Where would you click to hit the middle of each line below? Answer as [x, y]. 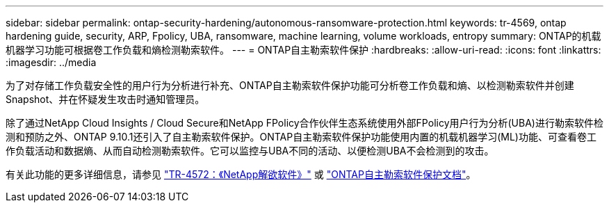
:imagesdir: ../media [51, 62]
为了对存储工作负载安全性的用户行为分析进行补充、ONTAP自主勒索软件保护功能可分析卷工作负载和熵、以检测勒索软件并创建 [290, 85]
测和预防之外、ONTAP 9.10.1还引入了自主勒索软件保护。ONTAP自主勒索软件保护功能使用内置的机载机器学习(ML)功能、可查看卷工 [301, 137]
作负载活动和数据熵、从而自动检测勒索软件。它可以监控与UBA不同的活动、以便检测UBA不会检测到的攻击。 [250, 151]
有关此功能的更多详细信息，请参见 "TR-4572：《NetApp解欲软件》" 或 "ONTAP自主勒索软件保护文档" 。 [241, 174]
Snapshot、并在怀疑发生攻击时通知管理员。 [105, 99]
